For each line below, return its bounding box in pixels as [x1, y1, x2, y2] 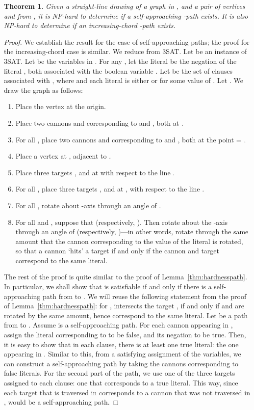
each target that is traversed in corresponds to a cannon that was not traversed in [4, 387, 250, 397]
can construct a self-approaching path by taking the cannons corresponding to [4, 358, 239, 368]
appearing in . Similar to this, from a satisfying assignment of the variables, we [4, 349, 241, 359]
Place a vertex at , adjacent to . [15, 151, 111, 161]
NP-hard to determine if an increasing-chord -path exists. [4, 20, 176, 30]
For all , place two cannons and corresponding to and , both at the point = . [15, 134, 246, 144]
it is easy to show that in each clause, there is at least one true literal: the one [4, 339, 239, 349]
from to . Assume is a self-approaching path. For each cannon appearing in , [4, 320, 233, 330]
